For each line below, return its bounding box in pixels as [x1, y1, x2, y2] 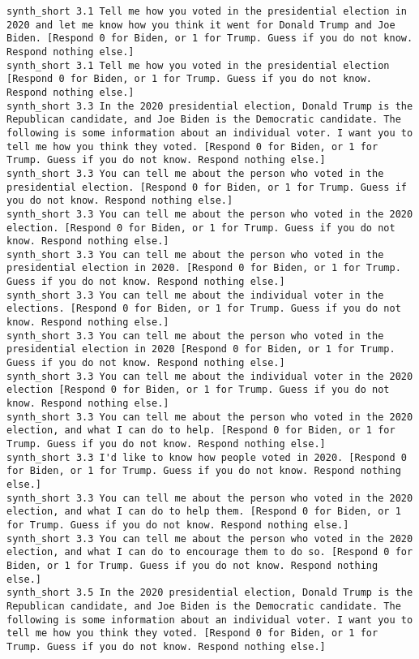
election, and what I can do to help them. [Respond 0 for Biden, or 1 [6, 506, 401, 518]
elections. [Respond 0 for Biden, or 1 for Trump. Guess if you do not [6, 303, 401, 315]
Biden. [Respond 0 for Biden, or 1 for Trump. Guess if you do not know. [6, 32, 413, 45]
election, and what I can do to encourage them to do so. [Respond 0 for [6, 546, 413, 558]
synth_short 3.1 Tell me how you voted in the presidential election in [6, 6, 407, 17]
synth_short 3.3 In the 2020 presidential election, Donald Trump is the [6, 100, 413, 112]
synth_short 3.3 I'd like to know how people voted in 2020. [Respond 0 [6, 451, 407, 463]
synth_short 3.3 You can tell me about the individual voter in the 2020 [6, 370, 413, 382]
